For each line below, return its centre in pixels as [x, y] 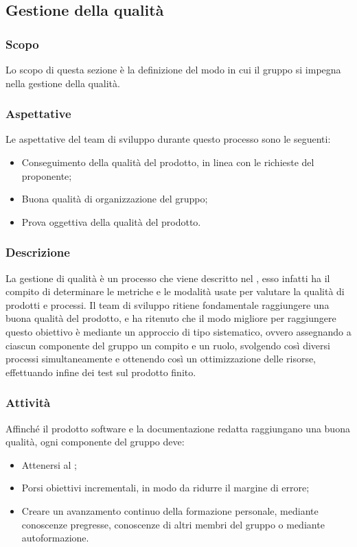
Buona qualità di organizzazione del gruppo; [115, 199]
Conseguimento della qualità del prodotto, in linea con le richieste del [168, 162]
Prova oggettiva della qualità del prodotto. [111, 221]
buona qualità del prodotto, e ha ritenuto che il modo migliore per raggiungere [171, 318]
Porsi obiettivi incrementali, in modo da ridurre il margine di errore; [165, 488]
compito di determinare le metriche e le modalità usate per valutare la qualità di [175, 291]
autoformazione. [55, 538]
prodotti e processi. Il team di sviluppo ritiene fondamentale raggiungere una [168, 304]
